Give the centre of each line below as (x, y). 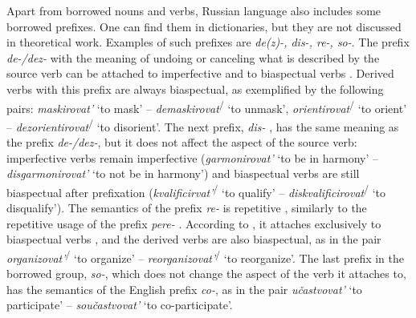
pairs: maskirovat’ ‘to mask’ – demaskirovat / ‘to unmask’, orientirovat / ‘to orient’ (207, 107)
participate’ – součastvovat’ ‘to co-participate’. (120, 305)
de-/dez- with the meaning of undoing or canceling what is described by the (193, 57)
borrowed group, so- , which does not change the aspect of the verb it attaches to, (206, 274)
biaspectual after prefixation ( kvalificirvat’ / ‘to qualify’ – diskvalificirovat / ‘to (196, 191)
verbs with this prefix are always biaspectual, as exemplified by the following (195, 89)
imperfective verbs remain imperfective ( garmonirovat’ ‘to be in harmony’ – (193, 157)
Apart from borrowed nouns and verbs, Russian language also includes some (194, 10)
